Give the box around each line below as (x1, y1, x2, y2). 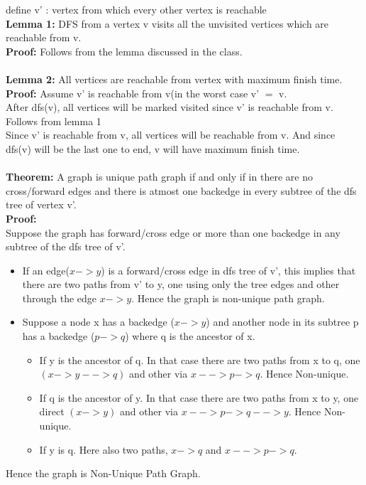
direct (39, 404, 65, 419)
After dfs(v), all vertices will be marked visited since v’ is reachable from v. (6, 100, 333, 114)
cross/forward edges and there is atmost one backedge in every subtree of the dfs (6, 183, 357, 198)
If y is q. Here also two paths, (39, 442, 168, 457)
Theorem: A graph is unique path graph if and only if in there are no (6, 169, 313, 184)
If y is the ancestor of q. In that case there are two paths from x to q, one (39, 352, 360, 367)
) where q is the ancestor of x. (125, 329, 255, 343)
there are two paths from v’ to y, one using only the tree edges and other (22, 277, 340, 292)
